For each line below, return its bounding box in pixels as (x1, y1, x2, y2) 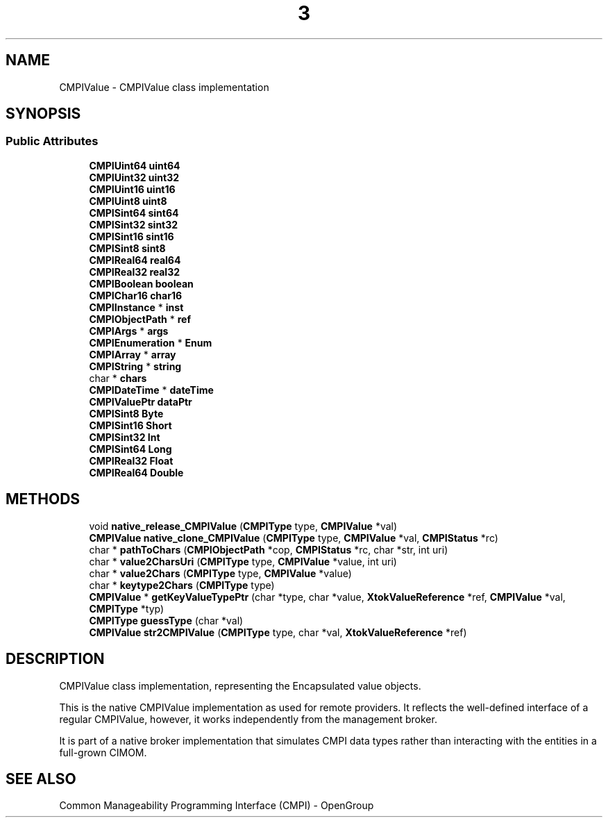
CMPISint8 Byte (89, 407, 164, 419)
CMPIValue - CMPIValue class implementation (59, 81, 269, 93)
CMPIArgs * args (89, 324, 169, 337)
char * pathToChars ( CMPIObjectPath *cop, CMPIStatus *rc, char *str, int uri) (89, 543, 448, 556)
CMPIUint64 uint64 (89, 159, 180, 172)
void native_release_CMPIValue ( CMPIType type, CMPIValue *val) (89, 519, 398, 532)
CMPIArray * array (89, 348, 176, 360)
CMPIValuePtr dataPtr (89, 395, 192, 408)
